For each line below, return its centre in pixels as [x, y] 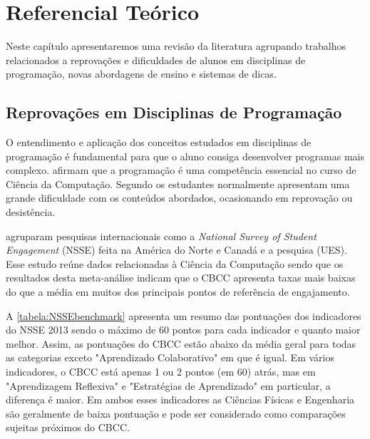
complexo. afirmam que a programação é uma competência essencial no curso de [181, 170]
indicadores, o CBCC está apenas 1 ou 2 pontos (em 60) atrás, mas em [161, 372]
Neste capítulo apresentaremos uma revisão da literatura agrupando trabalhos [176, 46]
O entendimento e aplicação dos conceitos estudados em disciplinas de [159, 142]
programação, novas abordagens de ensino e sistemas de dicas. [141, 74]
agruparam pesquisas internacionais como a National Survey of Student [161, 236]
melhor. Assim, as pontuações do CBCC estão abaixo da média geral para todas [181, 343]
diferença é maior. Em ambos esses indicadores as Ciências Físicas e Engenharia [180, 399]
